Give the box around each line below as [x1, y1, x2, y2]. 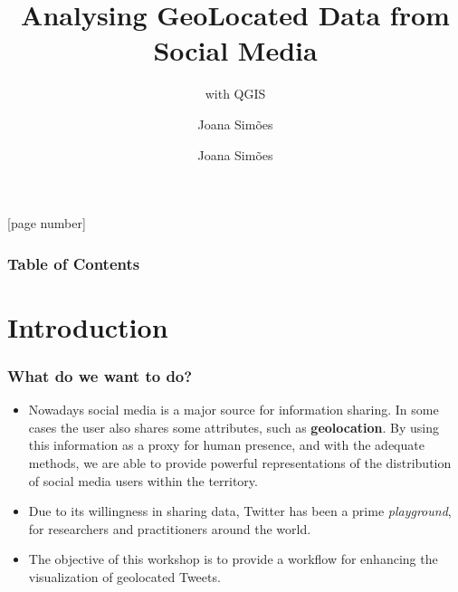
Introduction [7, 308, 168, 345]
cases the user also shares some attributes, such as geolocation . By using [28, 417, 439, 436]
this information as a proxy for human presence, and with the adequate [28, 435, 425, 454]
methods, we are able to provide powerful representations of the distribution [28, 453, 452, 472]
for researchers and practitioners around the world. [28, 519, 311, 538]
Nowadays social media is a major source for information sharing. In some [28, 400, 439, 419]
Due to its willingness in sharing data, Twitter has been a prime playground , [28, 501, 452, 520]
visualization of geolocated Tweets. [28, 567, 221, 586]
